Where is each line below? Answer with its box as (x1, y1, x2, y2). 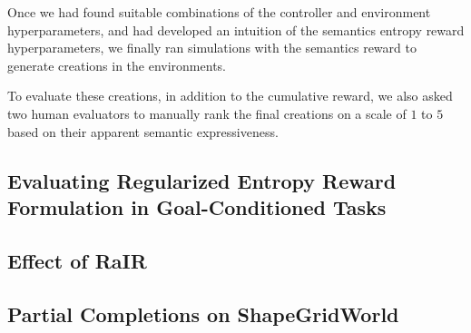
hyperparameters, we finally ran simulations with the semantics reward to (7, 38, 417, 57)
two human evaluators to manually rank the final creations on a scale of (7, 103, 407, 122)
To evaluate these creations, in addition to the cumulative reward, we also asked (7, 86, 453, 105)
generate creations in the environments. (7, 55, 226, 74)
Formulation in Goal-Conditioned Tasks (7, 192, 387, 220)
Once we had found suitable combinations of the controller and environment (7, 3, 431, 21)
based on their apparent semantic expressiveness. (7, 122, 279, 141)
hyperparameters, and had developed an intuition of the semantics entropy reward (7, 20, 465, 39)
